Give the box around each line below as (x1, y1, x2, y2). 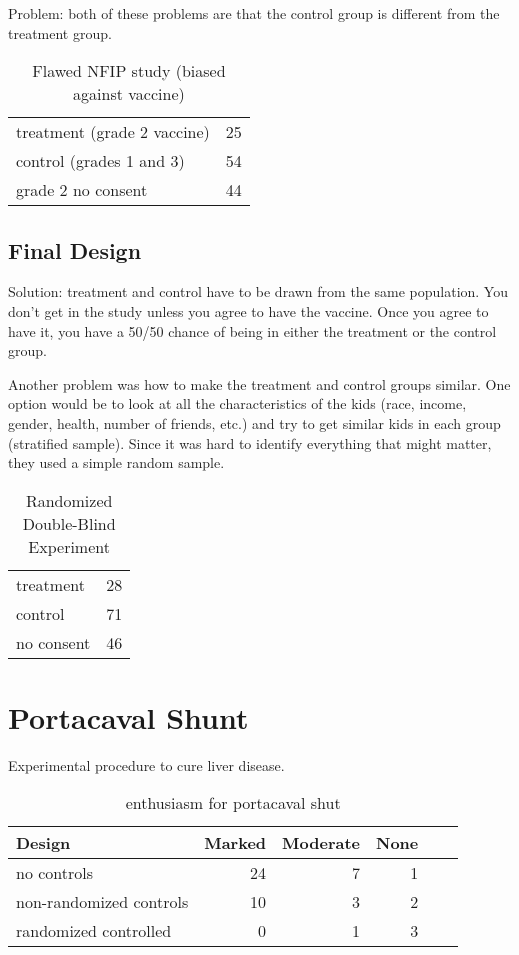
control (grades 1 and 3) (16, 149, 185, 173)
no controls (16, 861, 94, 885)
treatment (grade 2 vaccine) (16, 120, 210, 144)
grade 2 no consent (16, 178, 148, 202)
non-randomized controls (16, 890, 189, 914)
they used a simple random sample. (8, 452, 225, 473)
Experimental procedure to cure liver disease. (8, 754, 285, 775)
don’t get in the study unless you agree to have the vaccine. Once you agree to (8, 300, 489, 321)
